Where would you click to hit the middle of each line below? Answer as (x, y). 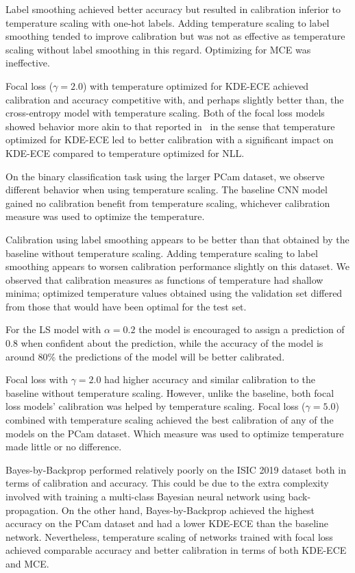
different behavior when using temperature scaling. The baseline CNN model (167, 190)
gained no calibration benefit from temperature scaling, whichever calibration (168, 203)
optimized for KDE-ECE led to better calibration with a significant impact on (170, 139)
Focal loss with (37, 379)
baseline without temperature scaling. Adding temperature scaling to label (162, 253)
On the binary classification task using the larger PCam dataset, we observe (165, 176)
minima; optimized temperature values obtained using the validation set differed (174, 293)
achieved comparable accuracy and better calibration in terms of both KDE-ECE (176, 550)
